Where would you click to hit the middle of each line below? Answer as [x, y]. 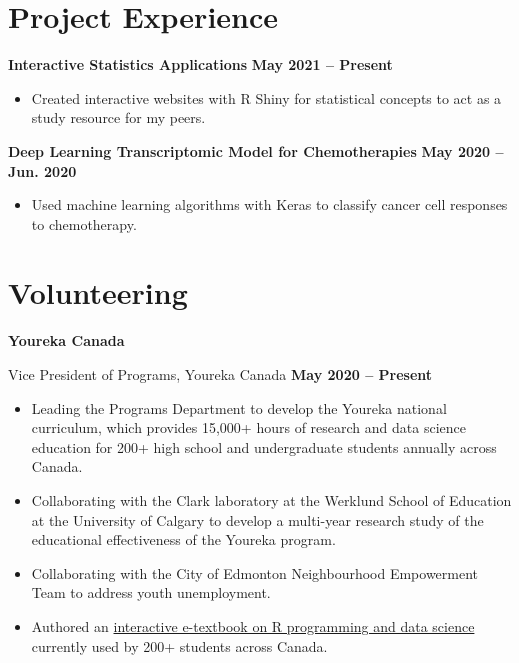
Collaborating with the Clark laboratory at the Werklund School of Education [271, 499]
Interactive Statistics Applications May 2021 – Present [200, 64]
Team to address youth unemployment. [151, 592]
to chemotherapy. [84, 223]
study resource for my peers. [118, 117]
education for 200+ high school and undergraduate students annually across [264, 446]
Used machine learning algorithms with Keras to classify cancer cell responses [269, 204]
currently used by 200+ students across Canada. [179, 645]
